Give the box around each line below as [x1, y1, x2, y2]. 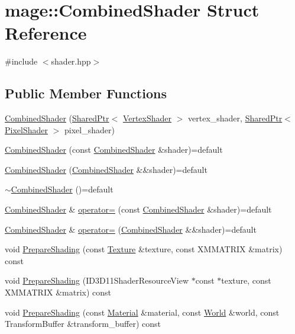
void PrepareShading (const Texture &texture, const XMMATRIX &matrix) [5, 243, 283, 255]
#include [5, 55, 38, 68]
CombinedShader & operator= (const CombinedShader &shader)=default [5, 203, 272, 216]
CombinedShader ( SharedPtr [5, 112, 109, 124]
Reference [5, 21, 87, 45]
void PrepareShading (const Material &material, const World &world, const [5, 306, 280, 318]
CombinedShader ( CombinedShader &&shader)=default [5, 163, 208, 175]
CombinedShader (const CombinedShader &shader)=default [5, 143, 223, 156]
